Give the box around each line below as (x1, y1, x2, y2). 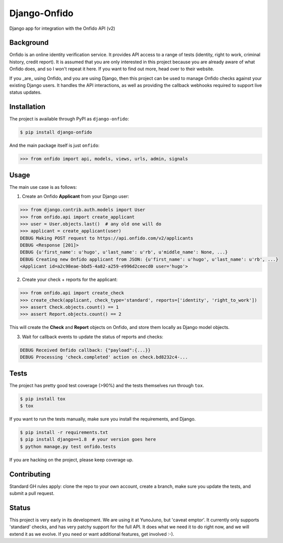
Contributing (9, 470, 51, 478)
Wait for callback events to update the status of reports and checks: (22, 333, 164, 340)
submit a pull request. (9, 490, 55, 496)
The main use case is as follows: (9, 184, 77, 190)
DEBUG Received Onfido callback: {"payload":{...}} (20, 347, 151, 353)
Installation (9, 103, 45, 111)
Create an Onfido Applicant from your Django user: (22, 193, 129, 199)
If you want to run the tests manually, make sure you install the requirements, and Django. (9, 416, 196, 422)
